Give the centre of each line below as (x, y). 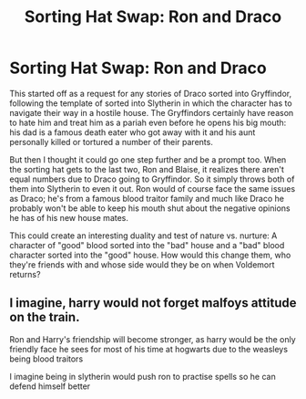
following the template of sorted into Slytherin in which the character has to (151, 103)
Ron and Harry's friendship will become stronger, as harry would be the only (153, 339)
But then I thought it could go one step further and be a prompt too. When (148, 159)
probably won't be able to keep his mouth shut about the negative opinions (150, 208)
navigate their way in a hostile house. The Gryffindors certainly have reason (152, 112)
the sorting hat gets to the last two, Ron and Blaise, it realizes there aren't (147, 169)
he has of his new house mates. (69, 217)
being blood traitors (46, 359)
